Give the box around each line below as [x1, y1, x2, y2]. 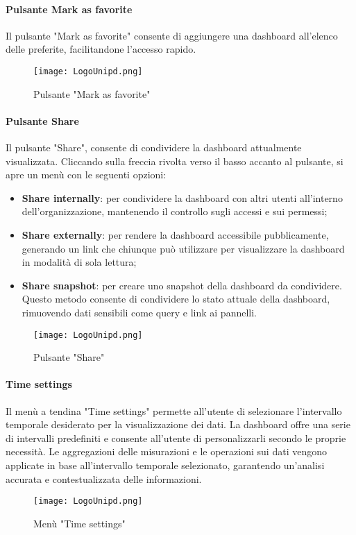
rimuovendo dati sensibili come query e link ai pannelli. [22, 305, 257, 319]
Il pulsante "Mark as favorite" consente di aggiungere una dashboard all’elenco [6, 28, 338, 42]
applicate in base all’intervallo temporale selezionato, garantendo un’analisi [6, 457, 325, 472]
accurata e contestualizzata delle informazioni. [6, 471, 202, 486]
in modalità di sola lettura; [22, 255, 137, 269]
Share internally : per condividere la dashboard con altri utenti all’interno [22, 190, 343, 205]
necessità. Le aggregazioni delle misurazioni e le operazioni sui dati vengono [6, 444, 327, 459]
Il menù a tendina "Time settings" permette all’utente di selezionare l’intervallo [6, 403, 342, 418]
